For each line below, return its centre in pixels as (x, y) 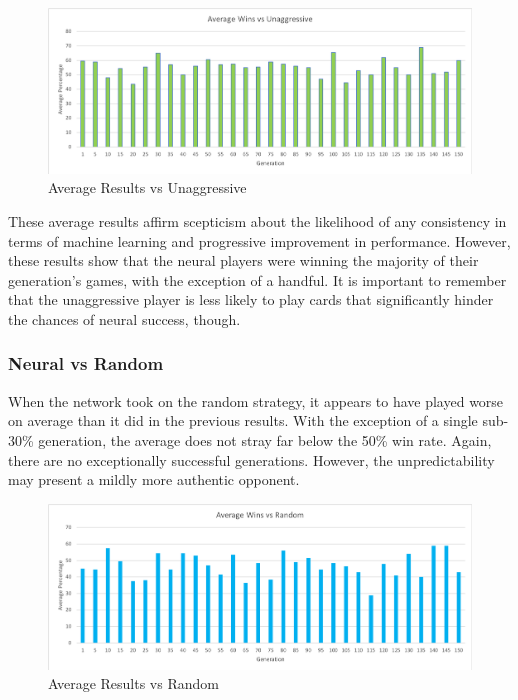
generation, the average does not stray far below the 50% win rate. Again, (265, 439)
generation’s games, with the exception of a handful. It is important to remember (257, 279)
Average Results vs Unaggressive (147, 187)
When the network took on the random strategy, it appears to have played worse (256, 400)
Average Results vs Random (133, 683)
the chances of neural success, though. (124, 318)
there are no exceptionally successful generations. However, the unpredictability (251, 459)
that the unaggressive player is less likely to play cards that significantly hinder (251, 299)
